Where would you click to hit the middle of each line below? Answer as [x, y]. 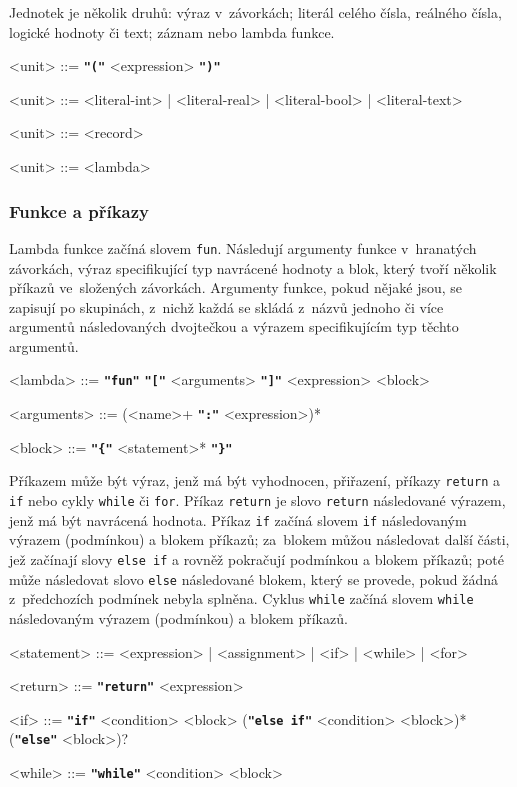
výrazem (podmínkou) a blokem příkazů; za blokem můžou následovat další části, [259, 539]
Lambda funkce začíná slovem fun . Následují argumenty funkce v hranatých [243, 247]
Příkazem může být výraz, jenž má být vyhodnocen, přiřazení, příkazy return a [254, 480]
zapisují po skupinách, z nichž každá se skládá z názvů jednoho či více [226, 306]
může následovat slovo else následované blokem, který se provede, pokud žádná [254, 578]
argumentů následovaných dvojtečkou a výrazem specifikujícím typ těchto [234, 326]
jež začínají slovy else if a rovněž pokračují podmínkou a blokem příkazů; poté [256, 559]
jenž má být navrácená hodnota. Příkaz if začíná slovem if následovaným [238, 519]
